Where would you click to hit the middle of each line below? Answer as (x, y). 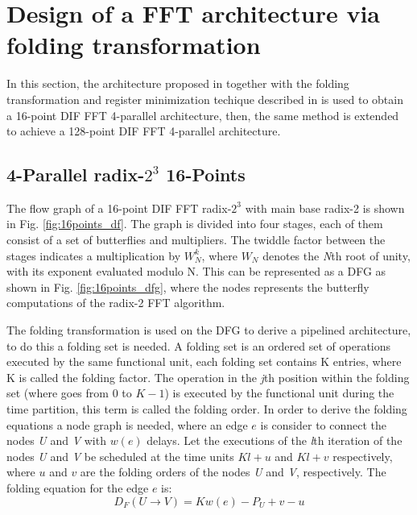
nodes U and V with (56, 440)
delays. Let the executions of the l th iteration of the (275, 440)
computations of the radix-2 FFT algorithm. (116, 303)
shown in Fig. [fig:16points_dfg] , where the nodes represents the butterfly (188, 287)
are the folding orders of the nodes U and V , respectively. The (233, 472)
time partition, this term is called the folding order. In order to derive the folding (207, 409)
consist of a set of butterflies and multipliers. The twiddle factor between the (196, 240)
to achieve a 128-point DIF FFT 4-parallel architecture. (144, 131)
